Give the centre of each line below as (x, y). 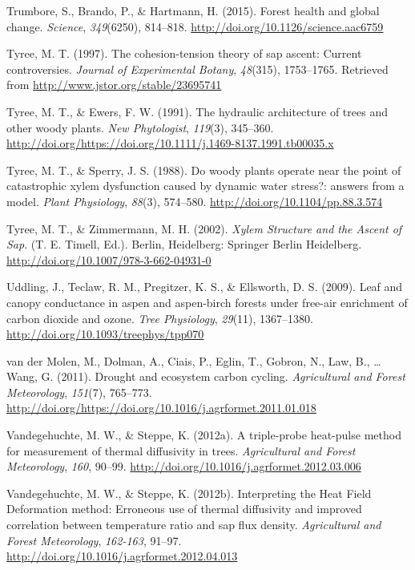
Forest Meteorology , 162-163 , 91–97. (94, 540)
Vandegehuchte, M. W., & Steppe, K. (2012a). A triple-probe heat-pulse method (204, 435)
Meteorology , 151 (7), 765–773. (79, 392)
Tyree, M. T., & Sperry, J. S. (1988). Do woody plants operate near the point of (204, 170)
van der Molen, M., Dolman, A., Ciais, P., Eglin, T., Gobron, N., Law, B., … (194, 360)
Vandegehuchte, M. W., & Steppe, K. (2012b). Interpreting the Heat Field (189, 493)
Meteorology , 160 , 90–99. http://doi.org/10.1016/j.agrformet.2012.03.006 (184, 466)
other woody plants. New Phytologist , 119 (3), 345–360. (140, 127)
